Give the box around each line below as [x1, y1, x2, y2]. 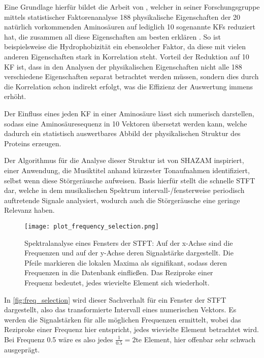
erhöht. [4, 91, 26, 102]
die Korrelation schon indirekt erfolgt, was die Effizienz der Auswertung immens [4, 81, 253, 91]
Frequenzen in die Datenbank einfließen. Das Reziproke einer [24, 267, 213, 278]
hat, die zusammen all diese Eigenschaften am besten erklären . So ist [4, 31, 221, 42]
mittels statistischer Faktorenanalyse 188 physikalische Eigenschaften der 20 [4, 11, 241, 22]
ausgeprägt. [4, 344, 40, 355]
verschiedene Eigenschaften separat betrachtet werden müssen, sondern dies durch [4, 71, 259, 82]
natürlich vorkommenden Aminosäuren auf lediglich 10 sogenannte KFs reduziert [4, 21, 255, 32]
